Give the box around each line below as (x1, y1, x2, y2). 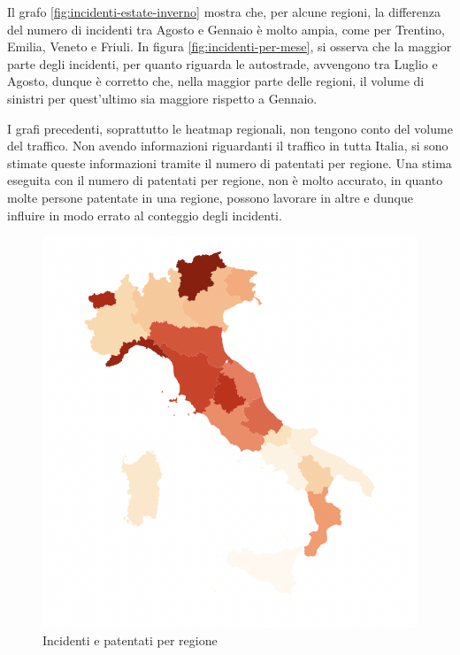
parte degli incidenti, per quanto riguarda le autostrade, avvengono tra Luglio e (7, 54, 438, 73)
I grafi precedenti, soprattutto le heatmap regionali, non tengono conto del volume (7, 119, 453, 137)
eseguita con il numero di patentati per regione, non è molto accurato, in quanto (7, 171, 443, 189)
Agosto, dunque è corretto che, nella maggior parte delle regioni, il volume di (7, 72, 425, 90)
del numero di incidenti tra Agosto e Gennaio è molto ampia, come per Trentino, (7, 19, 445, 38)
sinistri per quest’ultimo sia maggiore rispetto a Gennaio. (7, 89, 318, 107)
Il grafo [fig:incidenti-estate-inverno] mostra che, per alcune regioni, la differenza (7, 3, 441, 20)
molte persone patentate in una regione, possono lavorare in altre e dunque (7, 188, 413, 206)
